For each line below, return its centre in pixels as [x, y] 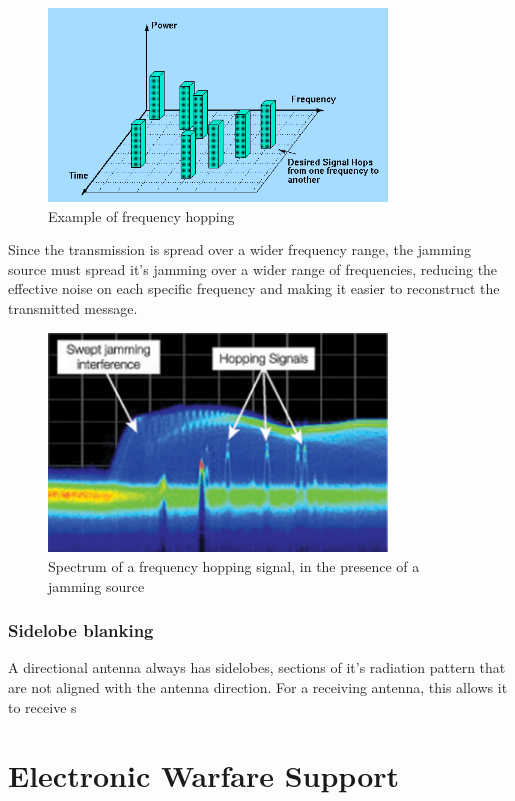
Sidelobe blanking [81, 630]
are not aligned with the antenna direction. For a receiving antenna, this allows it [258, 686]
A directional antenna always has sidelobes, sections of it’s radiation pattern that [257, 667]
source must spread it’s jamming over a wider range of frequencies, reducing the [253, 268]
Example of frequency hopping [141, 215]
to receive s [42, 706]
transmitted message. [73, 308]
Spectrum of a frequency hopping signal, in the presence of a [234, 565]
